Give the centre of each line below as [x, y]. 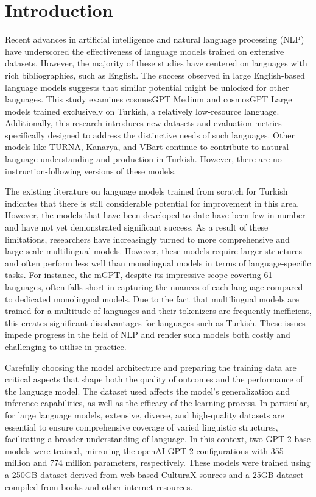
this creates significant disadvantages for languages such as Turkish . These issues [155, 322]
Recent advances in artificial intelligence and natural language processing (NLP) [155, 39]
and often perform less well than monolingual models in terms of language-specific [158, 263]
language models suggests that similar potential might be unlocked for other [147, 87]
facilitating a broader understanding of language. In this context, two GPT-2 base [158, 439]
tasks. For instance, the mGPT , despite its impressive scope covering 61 [139, 275]
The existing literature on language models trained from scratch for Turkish [146, 191]
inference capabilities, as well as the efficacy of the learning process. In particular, [157, 403]
